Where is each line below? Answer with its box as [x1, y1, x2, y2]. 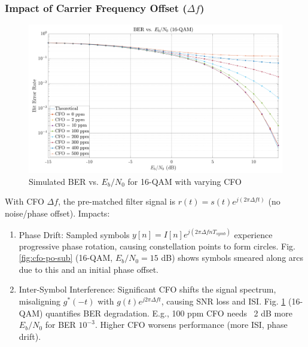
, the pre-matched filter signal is [58, 195, 175, 208]
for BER [45, 318, 76, 331]
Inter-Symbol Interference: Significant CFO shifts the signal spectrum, [19, 283, 276, 296]
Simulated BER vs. [29, 175, 99, 187]
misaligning [19, 295, 61, 308]
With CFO [5, 195, 44, 208]
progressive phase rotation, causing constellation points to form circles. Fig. [19, 239, 295, 252]
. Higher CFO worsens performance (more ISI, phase [94, 318, 288, 331]
